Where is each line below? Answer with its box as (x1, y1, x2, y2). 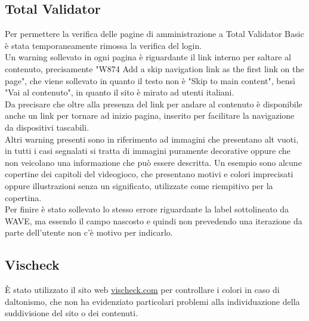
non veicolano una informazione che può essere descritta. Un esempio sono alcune (5, 156, 302, 168)
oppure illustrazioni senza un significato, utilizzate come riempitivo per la (5, 179, 273, 192)
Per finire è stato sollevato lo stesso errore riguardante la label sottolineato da (5, 203, 289, 215)
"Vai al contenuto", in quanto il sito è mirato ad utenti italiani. (5, 86, 234, 98)
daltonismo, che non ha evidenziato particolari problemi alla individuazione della (5, 295, 300, 307)
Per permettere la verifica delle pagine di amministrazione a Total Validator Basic (5, 27, 304, 40)
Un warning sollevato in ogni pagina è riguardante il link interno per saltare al (5, 51, 291, 63)
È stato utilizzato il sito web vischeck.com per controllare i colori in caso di (5, 283, 280, 296)
